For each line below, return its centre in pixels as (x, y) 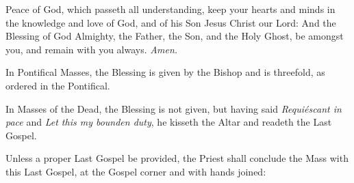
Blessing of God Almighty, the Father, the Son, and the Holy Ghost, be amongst (175, 36)
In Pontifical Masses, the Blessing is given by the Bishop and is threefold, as (165, 72)
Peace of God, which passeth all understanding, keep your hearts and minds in (170, 9)
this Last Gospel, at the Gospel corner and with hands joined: (136, 171)
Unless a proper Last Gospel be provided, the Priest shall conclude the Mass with (177, 158)
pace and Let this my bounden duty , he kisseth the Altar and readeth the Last (169, 122)
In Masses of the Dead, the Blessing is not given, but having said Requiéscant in (174, 108)
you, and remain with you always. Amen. (92, 49)
